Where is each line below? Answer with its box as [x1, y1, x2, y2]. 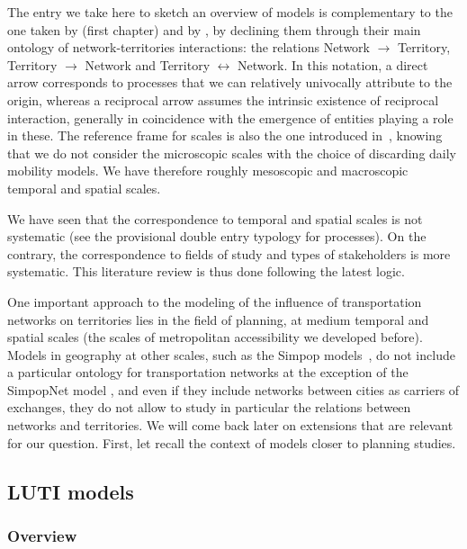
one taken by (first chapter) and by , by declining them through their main [7, 20, 421, 39]
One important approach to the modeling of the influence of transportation [7, 292, 422, 310]
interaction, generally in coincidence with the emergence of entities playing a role [7, 108, 454, 127]
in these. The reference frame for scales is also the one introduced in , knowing [7, 126, 443, 145]
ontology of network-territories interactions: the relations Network [7, 38, 371, 57]
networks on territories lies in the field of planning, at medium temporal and [7, 310, 429, 328]
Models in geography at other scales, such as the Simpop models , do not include [7, 345, 455, 364]
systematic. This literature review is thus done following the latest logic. [7, 262, 405, 281]
